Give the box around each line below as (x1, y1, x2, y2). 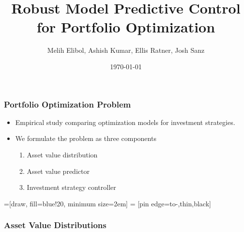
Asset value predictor (27, 166, 90, 176)
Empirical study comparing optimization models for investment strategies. (15, 117, 235, 127)
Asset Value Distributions (4, 219, 107, 231)
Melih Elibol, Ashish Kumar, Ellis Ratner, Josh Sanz (47, 45, 205, 55)
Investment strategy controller (27, 182, 116, 192)
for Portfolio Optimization (36, 17, 215, 37)
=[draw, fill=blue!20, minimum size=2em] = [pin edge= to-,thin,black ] (4, 198, 211, 208)
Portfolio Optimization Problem (4, 98, 131, 110)
